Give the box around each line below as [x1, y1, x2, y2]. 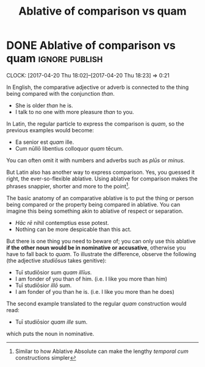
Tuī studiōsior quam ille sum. [15, 318, 88, 326]
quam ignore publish [6, 52, 103, 65]
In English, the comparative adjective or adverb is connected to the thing [6, 84, 189, 91]
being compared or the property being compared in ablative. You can [6, 201, 181, 208]
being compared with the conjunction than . [6, 90, 115, 97]
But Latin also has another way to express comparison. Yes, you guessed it [6, 168, 195, 176]
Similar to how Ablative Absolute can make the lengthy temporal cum [15, 347, 189, 355]
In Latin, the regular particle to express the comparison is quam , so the [6, 120, 184, 127]
